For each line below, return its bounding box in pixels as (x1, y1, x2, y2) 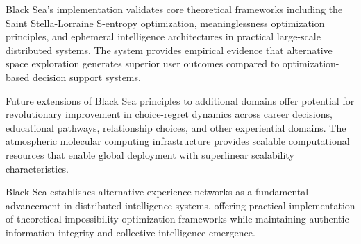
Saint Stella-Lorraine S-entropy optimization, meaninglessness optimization (6, 15, 325, 30)
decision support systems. (32, 69, 141, 84)
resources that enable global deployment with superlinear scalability (6, 147, 294, 162)
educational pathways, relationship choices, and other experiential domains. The (6, 120, 346, 134)
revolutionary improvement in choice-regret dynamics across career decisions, (6, 107, 333, 121)
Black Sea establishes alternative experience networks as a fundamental (6, 184, 309, 199)
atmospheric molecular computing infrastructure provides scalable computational (6, 134, 350, 148)
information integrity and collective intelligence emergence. (6, 225, 255, 239)
